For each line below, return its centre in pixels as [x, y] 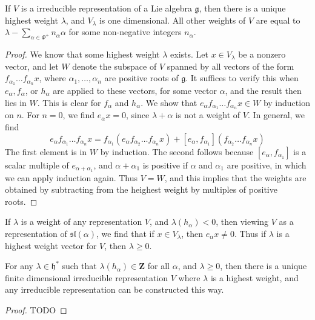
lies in [16, 102]
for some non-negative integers [125, 32]
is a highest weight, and [254, 277]
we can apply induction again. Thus [71, 177]
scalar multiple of [37, 165]
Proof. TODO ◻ [36, 309]
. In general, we [276, 115]
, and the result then [263, 91]
